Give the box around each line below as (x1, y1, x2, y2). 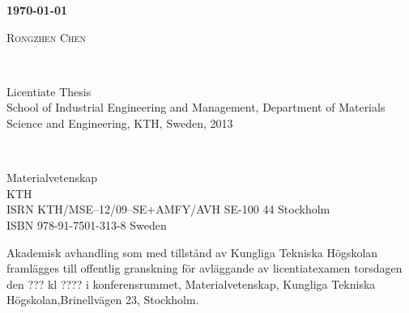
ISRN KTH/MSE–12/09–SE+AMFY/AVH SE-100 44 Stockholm (6, 201, 330, 218)
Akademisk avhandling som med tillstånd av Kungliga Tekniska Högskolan (6, 243, 378, 260)
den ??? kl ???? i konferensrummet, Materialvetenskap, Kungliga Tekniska (6, 275, 376, 292)
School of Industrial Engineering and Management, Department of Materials (6, 99, 386, 116)
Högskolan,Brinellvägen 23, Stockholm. (6, 291, 199, 308)
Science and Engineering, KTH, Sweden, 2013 (6, 114, 233, 131)
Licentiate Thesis (6, 82, 92, 99)
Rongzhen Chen (6, 28, 86, 45)
